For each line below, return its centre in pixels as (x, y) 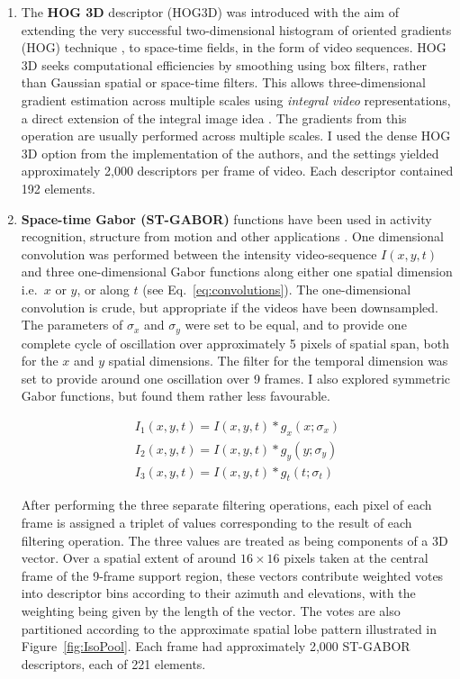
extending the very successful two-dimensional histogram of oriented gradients (236, 29)
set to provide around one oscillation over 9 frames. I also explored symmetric (235, 378)
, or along (103, 289)
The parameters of (72, 325)
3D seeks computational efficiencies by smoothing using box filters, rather (224, 64)
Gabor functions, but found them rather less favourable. (176, 396)
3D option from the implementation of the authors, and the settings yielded (230, 153)
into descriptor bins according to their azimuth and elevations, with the (218, 593)
